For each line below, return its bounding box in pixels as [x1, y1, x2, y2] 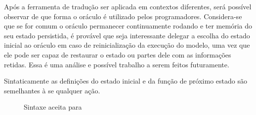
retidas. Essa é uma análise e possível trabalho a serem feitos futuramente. [4, 59, 229, 69]
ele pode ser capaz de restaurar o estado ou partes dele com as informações [4, 49, 231, 59]
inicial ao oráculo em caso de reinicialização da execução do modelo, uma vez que [4, 40, 250, 50]
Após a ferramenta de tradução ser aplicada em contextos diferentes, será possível [4, 1, 252, 11]
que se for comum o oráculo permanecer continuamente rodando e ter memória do [4, 21, 252, 31]
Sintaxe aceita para [24, 102, 82, 112]
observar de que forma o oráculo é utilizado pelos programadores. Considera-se [4, 11, 242, 21]
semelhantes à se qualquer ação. [4, 85, 100, 95]
